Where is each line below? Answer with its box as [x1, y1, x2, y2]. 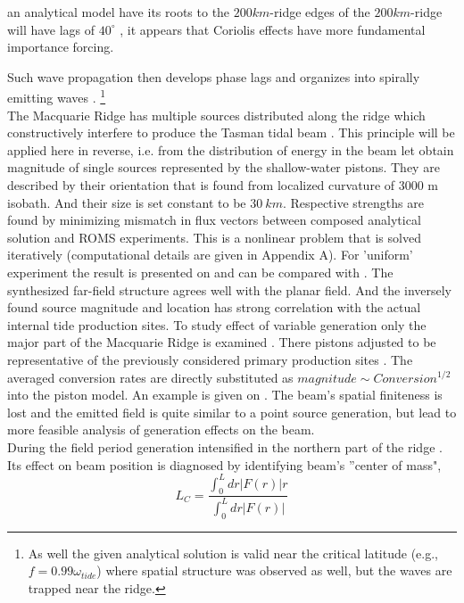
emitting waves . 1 [7, 86, 106, 107]
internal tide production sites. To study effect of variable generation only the [7, 315, 427, 334]
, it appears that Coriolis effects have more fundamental [120, 20, 426, 38]
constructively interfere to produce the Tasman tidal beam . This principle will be [7, 123, 455, 142]
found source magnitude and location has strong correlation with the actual [7, 298, 421, 317]
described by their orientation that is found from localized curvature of [7, 176, 395, 194]
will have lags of [7, 20, 95, 38]
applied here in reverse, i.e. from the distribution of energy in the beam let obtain [7, 140, 454, 159]
